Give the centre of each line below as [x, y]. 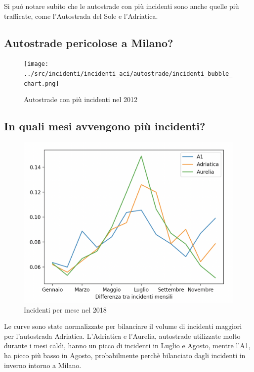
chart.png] [42, 83]
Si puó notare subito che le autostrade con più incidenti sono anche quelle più [122, 6]
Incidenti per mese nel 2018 [65, 309]
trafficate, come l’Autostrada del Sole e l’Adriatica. [81, 16]
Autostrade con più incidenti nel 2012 [81, 99]
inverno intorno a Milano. [43, 365]
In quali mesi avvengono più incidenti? [105, 126]
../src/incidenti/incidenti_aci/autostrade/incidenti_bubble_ [128, 74]
